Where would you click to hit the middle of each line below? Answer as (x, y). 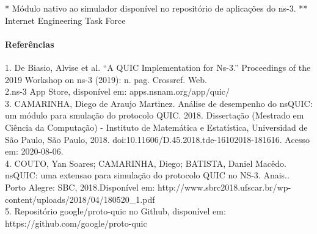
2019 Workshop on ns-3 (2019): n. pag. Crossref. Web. (106, 79)
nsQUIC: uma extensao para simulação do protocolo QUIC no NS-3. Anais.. (147, 175)
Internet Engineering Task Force (65, 20)
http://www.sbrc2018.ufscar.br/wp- (224, 187)
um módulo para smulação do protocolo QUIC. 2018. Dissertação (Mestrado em (155, 115)
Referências (30, 44)
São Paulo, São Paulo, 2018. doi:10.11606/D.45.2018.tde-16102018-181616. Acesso (157, 139)
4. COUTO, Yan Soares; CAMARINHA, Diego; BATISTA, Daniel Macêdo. (146, 163)
